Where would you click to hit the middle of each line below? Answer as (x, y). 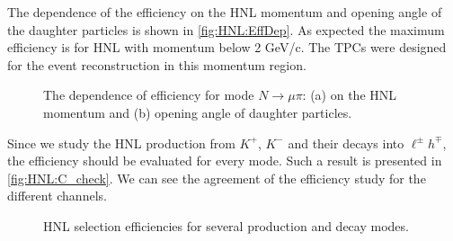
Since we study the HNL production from (121, 143)
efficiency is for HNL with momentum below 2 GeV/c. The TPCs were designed (227, 47)
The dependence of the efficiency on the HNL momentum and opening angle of (225, 12)
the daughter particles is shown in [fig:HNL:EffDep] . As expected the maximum (226, 29)
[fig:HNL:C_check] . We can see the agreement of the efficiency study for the (217, 178)
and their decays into (346, 143)
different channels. (57, 196)
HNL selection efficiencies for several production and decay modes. (226, 225)
